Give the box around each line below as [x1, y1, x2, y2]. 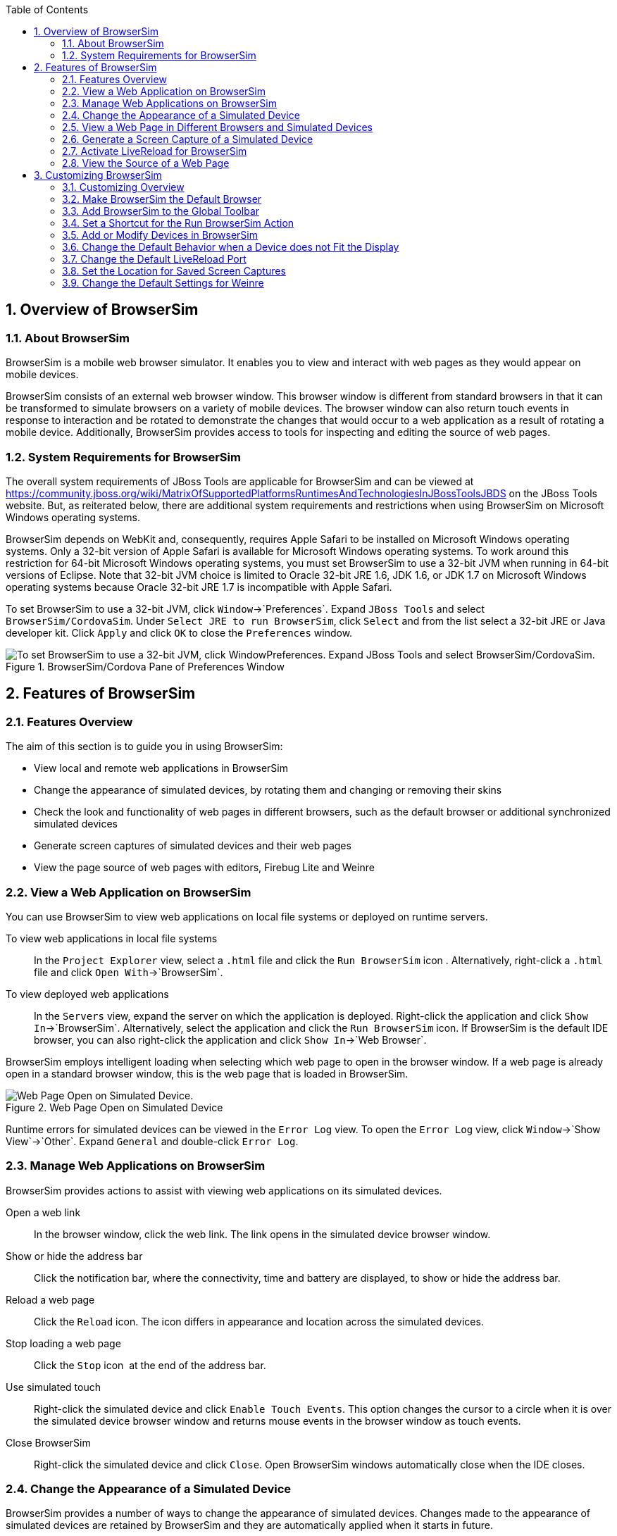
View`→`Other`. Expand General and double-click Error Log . [6, 1135, 299, 1147]
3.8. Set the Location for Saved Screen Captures [62, 265, 286, 277]
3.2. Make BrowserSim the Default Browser [62, 193, 262, 205]
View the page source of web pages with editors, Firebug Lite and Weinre [34, 861, 375, 874]
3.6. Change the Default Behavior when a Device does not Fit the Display [62, 241, 399, 253]
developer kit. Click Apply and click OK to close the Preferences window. [6, 626, 353, 639]
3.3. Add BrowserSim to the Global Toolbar [62, 205, 260, 217]
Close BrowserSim [6, 1436, 91, 1449]
